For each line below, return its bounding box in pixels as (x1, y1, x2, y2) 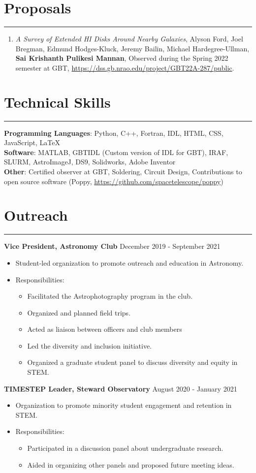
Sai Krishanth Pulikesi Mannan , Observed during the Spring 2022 (15, 53, 228, 63)
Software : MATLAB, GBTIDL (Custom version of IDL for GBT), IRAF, (4, 147, 228, 157)
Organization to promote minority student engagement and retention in (15, 400, 232, 410)
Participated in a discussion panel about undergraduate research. (27, 443, 224, 453)
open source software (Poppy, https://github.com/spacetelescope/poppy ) (4, 176, 224, 186)
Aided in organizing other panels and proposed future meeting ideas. (27, 459, 234, 470)
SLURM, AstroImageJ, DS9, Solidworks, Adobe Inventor (4, 157, 176, 167)
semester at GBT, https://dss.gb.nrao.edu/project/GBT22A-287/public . (15, 62, 234, 73)
